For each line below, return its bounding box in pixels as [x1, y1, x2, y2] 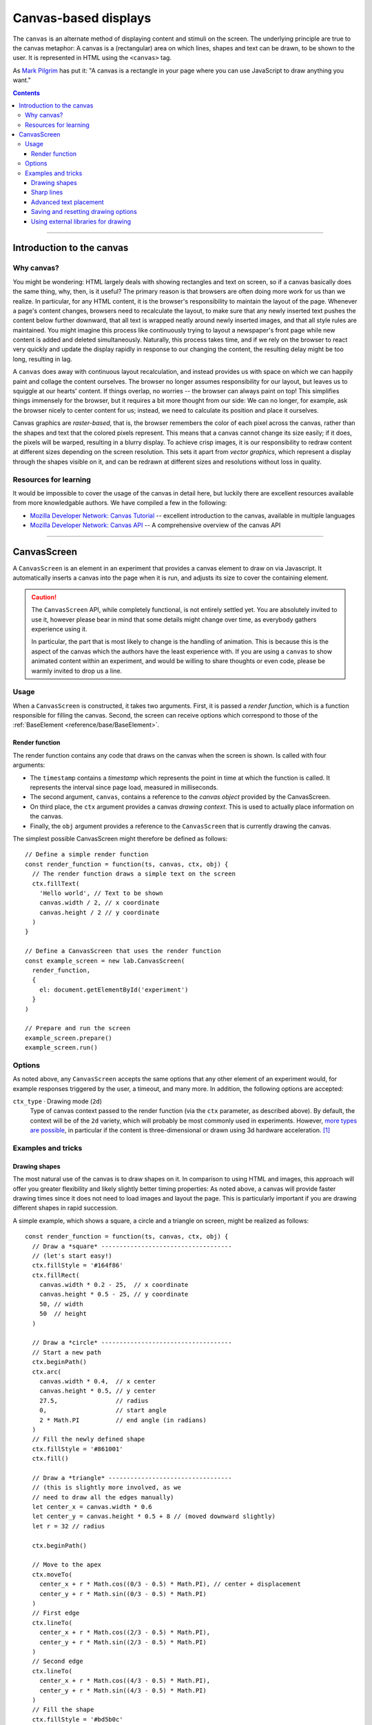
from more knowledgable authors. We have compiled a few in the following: [12, 499, 227, 507]
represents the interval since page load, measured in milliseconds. [30, 783, 218, 791]
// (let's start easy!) [32, 1252, 113, 1259]
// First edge [32, 1609, 80, 1617]
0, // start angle [39, 1406, 167, 1414]
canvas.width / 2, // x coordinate [39, 899, 160, 907]
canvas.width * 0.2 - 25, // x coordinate [39, 1281, 189, 1289]
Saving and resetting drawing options [31, 208, 137, 216]
